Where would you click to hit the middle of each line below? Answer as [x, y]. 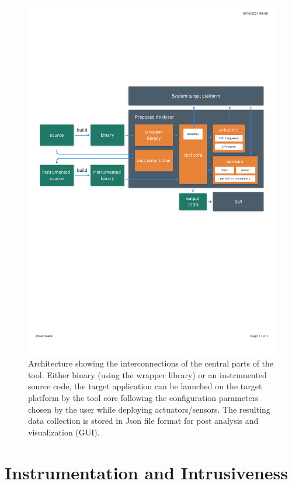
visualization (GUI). [64, 432]
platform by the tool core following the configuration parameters [143, 398]
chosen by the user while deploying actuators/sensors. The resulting [149, 409]
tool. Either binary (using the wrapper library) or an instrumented [147, 374]
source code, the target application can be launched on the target [145, 386]
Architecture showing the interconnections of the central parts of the [151, 363]
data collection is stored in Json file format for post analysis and [143, 421]
